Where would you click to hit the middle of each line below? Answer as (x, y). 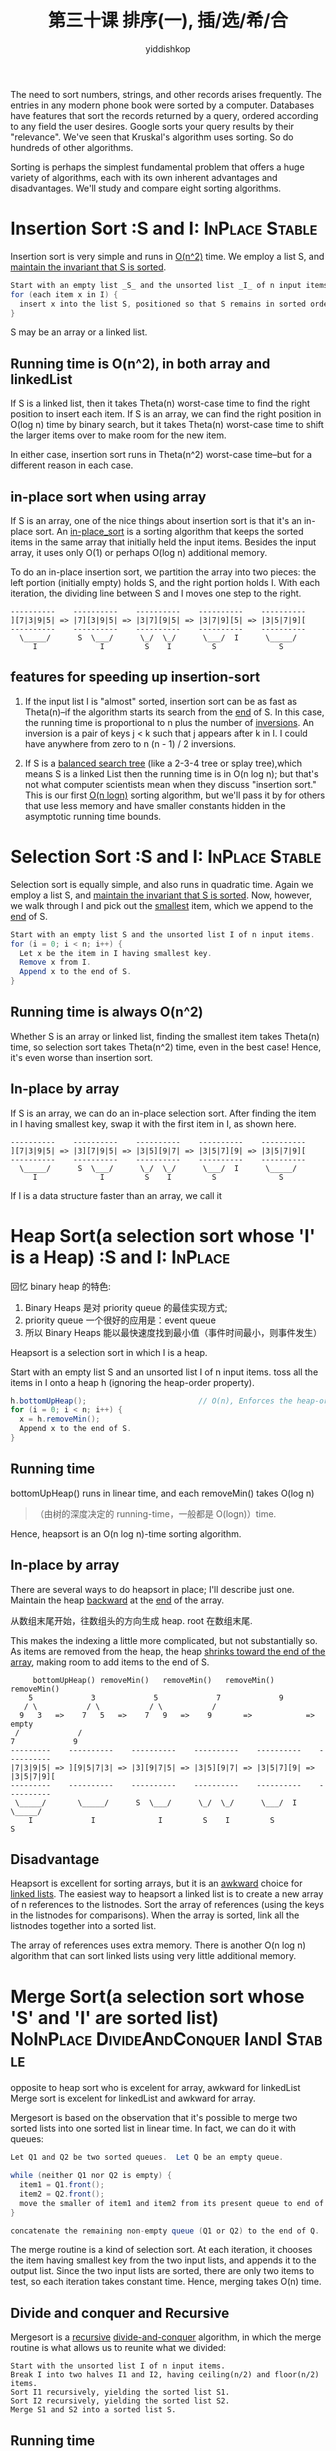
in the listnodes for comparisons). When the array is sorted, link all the (155, 1915)
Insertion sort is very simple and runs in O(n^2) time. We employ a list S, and (167, 256)
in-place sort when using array (108, 496)
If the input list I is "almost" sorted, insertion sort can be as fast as (161, 701)
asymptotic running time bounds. (93, 816)
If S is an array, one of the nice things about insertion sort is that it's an (156, 520)
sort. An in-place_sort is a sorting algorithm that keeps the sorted (169, 531)
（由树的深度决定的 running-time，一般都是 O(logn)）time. (155, 1513)
